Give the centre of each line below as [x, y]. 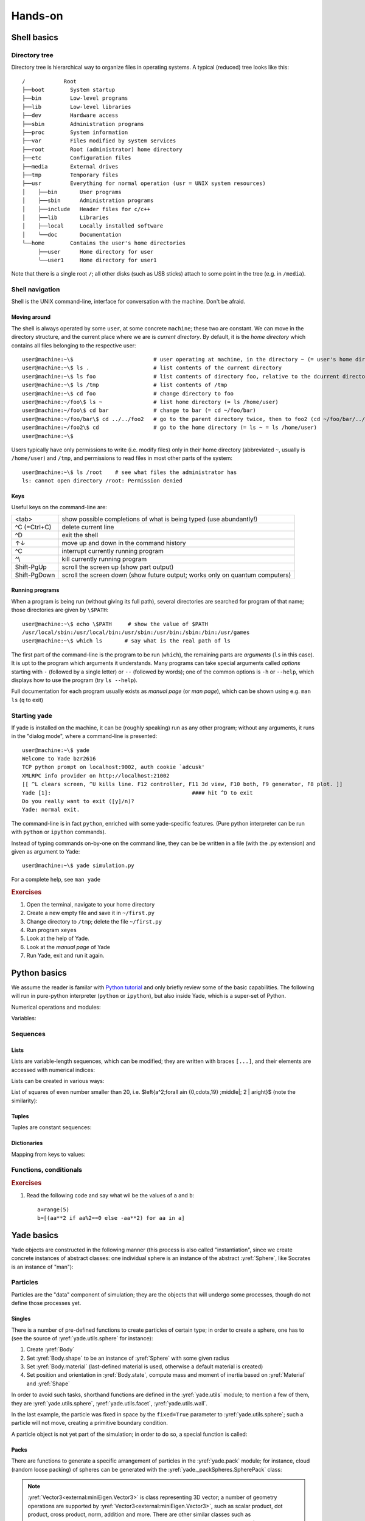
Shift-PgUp [31, 567]
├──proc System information [75, 133]
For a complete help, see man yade [56, 879]
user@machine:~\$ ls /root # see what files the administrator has [130, 472]
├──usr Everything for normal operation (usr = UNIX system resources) [144, 183]
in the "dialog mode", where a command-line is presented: [84, 736]
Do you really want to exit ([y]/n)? [78, 801]
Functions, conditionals [47, 1170]
